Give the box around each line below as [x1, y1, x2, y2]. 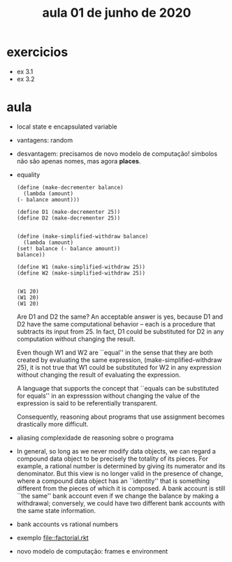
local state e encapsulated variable [16, 122, 117, 131]
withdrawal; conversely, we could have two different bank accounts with [16, 498, 225, 507]
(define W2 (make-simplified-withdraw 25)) [16, 269, 146, 277]
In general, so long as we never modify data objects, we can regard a [16, 447, 216, 455]
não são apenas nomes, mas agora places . [16, 157, 141, 165]
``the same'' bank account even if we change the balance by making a [16, 491, 219, 500]
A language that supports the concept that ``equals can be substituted [16, 384, 219, 392]
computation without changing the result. [16, 334, 136, 343]
